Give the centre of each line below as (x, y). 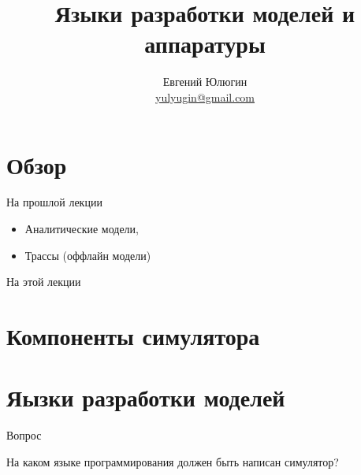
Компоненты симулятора (133, 336)
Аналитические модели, (82, 229)
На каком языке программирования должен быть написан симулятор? (173, 461)
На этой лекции (44, 282)
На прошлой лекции (54, 202)
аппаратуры (205, 44)
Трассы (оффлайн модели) (88, 255)
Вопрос (24, 435)
